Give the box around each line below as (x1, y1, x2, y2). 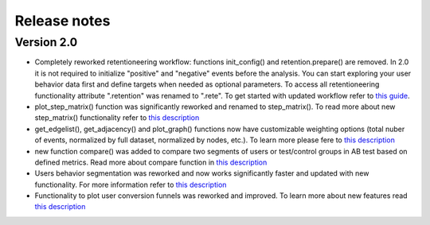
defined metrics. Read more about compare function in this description (34, 157, 268, 167)
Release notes (14, 12, 111, 29)
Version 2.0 (14, 35, 78, 49)
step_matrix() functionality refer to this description (34, 113, 200, 122)
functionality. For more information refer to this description (34, 180, 227, 189)
